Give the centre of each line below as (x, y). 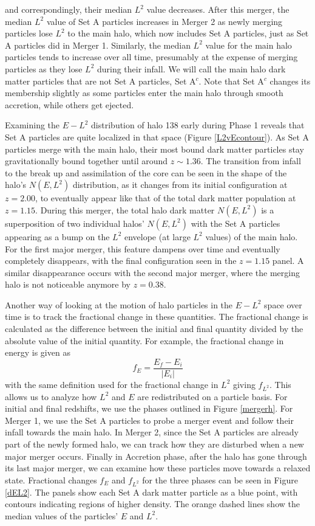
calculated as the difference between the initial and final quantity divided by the (154, 329)
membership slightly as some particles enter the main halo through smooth (144, 93)
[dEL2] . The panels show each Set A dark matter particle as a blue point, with (151, 492)
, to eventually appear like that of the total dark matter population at (166, 198)
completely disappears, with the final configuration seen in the (121, 261)
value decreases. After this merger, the (218, 9)
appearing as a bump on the (57, 236)
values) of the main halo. (252, 236)
